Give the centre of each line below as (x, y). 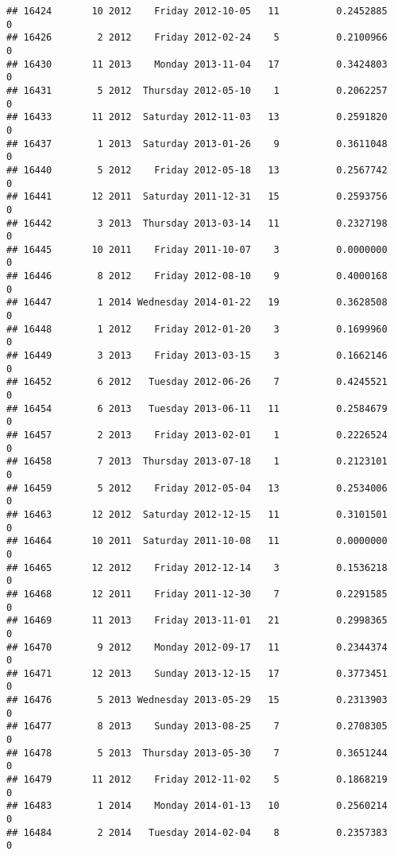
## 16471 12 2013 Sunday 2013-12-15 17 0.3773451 (197, 673)
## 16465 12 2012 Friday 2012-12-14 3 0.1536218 (197, 567)
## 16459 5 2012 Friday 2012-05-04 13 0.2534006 (197, 488)
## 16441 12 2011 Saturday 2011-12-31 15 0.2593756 (197, 197)
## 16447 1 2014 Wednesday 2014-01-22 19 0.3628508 (197, 303)
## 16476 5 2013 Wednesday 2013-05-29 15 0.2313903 (197, 700)
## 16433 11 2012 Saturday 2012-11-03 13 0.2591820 (197, 117)
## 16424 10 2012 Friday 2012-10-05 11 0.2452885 (197, 11)
